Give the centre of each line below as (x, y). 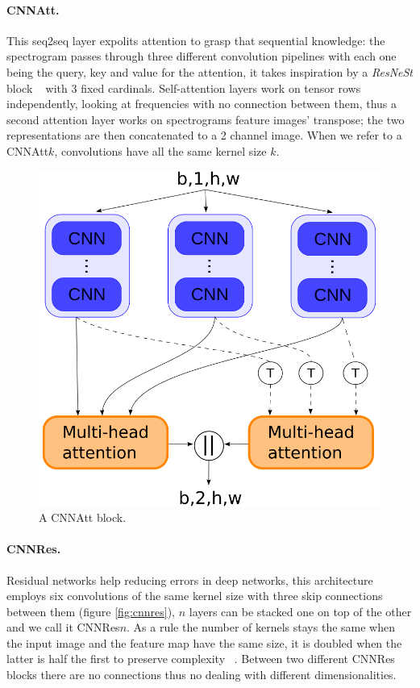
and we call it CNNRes (63, 627)
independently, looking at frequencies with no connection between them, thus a (202, 104)
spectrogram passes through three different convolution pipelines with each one (202, 56)
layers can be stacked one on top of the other (300, 611)
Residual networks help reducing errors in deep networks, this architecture (190, 580)
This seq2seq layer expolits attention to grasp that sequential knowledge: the (196, 40)
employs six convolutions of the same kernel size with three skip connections (195, 596)
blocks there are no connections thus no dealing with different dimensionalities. (202, 675)
